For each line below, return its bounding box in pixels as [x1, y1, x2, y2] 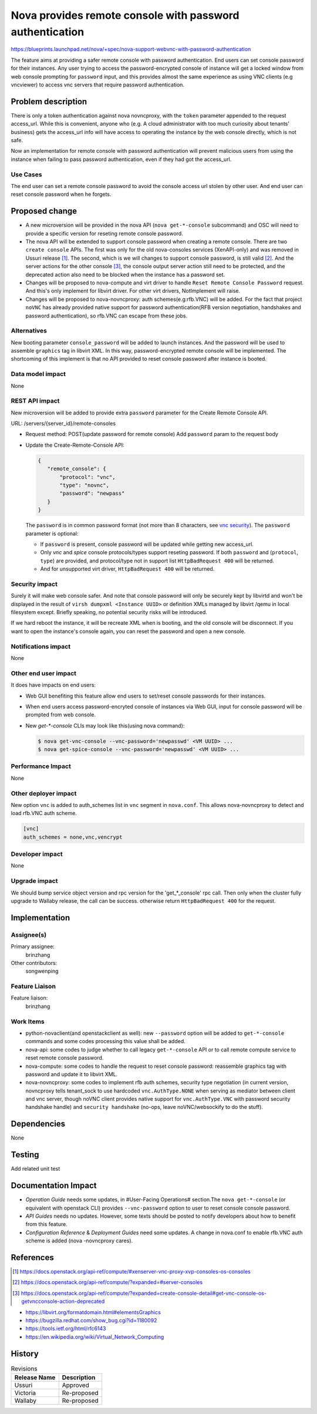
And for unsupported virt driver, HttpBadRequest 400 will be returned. [40, 565, 215, 572]
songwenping [25, 967, 59, 975]
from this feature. [25, 1221, 68, 1228]
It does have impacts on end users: [11, 682, 96, 689]
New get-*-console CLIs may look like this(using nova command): [25, 722, 185, 729]
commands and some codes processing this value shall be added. [25, 1038, 186, 1045]
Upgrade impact [11, 877, 58, 885]
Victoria [14, 1389, 36, 1397]
